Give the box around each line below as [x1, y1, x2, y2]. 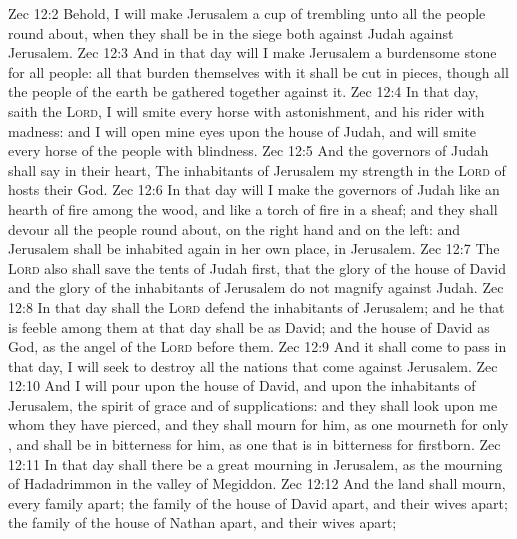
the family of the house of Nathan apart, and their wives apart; [8, 512, 397, 533]
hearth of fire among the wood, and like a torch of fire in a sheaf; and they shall [8, 198, 498, 219]
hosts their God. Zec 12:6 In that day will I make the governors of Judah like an [8, 179, 500, 200]
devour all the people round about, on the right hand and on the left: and [8, 218, 461, 239]
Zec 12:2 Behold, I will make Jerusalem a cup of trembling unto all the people [8, 3, 486, 23]
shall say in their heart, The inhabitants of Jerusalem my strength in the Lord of [8, 159, 506, 180]
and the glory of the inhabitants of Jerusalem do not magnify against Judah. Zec [8, 277, 504, 298]
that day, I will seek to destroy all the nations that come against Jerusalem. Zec [8, 355, 498, 376]
